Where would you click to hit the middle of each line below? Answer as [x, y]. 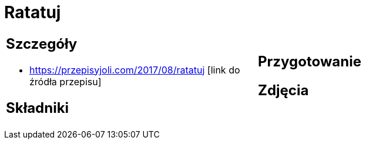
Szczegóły [42, 43]
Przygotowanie [310, 61]
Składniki [38, 108]
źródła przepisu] [66, 81]
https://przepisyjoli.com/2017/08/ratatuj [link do [135, 70]
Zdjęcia [283, 90]
